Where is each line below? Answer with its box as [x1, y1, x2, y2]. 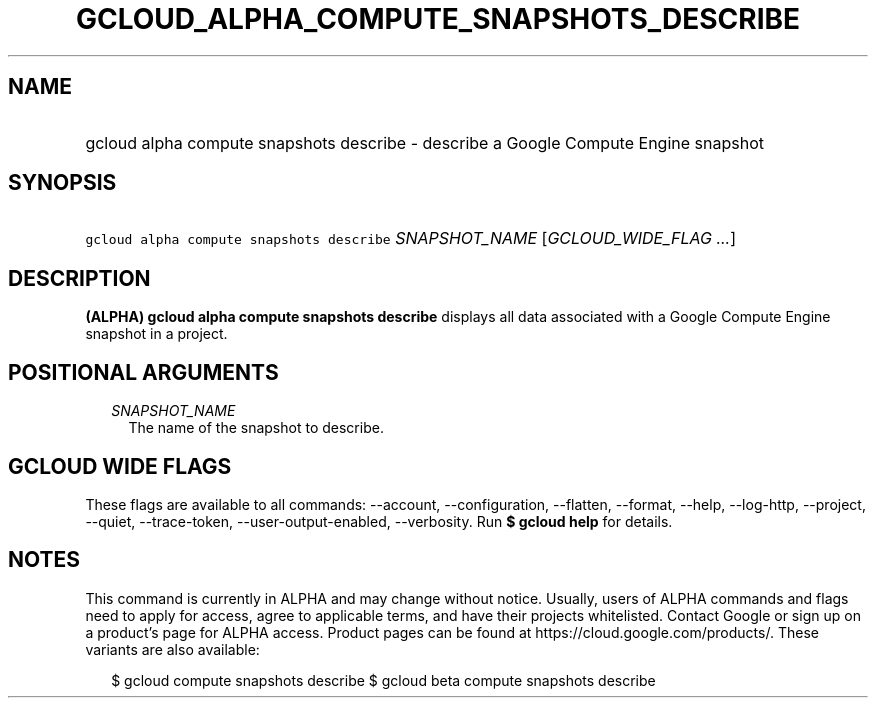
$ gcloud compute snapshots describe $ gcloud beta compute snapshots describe [111, 671, 656, 689]
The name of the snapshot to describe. [128, 419, 384, 437]
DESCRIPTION [8, 265, 151, 291]
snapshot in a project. [85, 325, 228, 343]
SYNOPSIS [8, 170, 117, 196]
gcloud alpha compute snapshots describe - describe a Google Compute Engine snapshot [85, 132, 764, 153]
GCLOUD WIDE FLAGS [8, 453, 232, 479]
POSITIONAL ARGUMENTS [8, 359, 279, 385]
